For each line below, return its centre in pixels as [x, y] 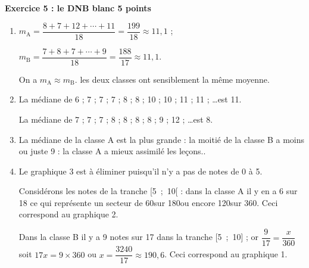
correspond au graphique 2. [68, 214]
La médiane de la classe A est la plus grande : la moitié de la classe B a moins [161, 139]
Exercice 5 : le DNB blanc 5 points [78, 8]
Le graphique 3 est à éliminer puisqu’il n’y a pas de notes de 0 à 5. [141, 171]
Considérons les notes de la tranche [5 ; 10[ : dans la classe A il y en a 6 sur [158, 191]
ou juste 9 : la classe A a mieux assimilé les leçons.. [112, 151]
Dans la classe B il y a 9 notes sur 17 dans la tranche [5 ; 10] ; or [139, 237]
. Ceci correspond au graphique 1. [226, 254]
